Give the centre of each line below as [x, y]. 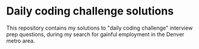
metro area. [21, 41]
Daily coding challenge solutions [90, 11]
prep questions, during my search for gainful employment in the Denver [95, 34]
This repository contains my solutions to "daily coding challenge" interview [99, 28]
